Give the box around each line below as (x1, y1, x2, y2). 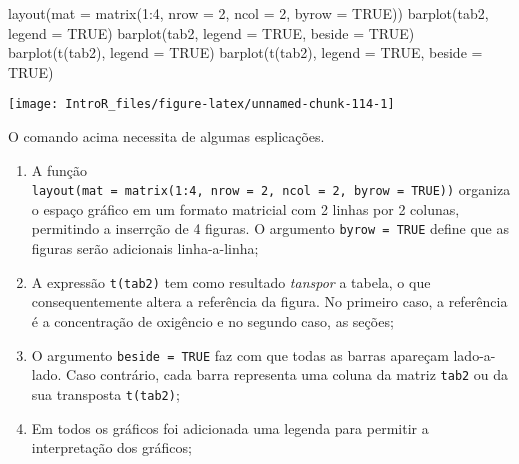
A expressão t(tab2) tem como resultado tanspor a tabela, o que (31, 271, 431, 292)
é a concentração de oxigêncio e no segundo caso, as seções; (31, 310, 394, 331)
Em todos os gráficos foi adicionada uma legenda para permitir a (31, 417, 429, 438)
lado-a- (453, 344, 496, 365)
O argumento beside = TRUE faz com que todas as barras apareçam (31, 344, 449, 365)
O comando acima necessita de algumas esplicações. (8, 126, 325, 147)
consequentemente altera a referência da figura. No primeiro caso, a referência (31, 291, 508, 312)
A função (31, 159, 88, 180)
